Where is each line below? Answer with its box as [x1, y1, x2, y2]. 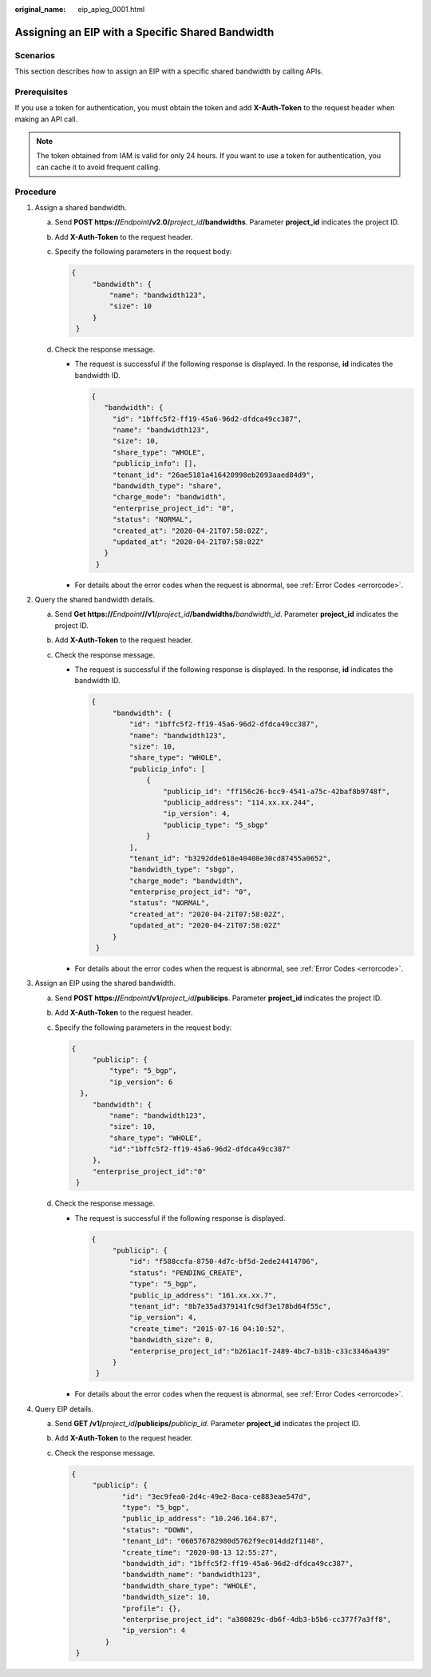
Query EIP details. [34, 1404, 93, 1413]
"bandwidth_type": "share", [112, 481, 223, 491]
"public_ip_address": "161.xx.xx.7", [129, 1290, 277, 1300]
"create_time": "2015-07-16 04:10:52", [129, 1324, 286, 1333]
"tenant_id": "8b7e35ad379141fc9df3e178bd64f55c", [129, 1301, 332, 1310]
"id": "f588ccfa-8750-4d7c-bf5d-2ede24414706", [129, 1257, 319, 1266]
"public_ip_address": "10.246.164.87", [121, 1514, 279, 1524]
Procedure [14, 186, 57, 197]
